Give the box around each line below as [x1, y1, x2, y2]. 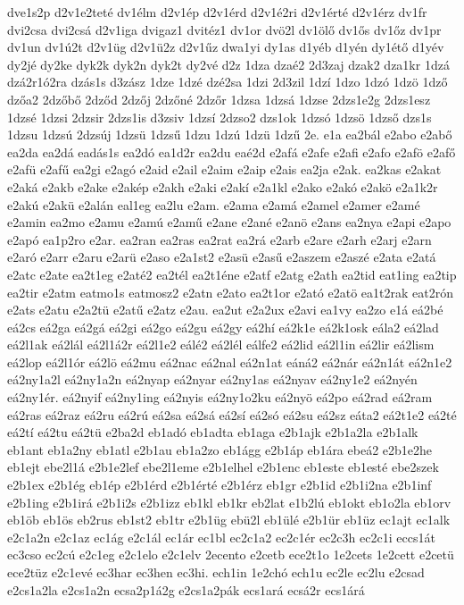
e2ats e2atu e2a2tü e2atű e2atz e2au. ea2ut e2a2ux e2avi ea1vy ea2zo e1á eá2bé [7, 300, 443, 319]
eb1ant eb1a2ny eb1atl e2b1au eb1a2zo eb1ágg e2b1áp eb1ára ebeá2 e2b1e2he [7, 440, 433, 458]
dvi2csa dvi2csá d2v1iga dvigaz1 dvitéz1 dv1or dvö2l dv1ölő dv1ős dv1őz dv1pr [7, 20, 442, 38]
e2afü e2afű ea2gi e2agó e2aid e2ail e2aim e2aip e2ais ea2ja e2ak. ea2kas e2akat [7, 160, 442, 179]
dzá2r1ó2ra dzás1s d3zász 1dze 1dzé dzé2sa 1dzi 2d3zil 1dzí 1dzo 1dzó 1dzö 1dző [7, 72, 448, 91]
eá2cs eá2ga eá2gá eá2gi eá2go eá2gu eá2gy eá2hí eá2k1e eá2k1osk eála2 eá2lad [7, 317, 439, 336]
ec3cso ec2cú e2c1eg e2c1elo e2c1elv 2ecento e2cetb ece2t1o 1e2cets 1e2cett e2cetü [7, 545, 454, 564]
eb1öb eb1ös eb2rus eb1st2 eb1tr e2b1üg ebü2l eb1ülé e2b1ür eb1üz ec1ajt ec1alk [7, 510, 451, 529]
